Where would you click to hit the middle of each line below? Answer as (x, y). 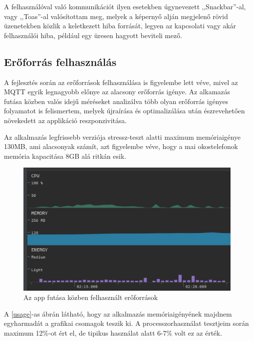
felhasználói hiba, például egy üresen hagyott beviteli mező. (93, 35)
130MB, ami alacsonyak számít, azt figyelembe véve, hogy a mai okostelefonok (121, 146)
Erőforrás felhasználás (60, 61)
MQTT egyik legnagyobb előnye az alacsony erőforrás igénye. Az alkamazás (117, 92)
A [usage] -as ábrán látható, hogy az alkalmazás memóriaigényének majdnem (118, 313)
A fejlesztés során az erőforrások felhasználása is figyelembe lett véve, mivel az (121, 82)
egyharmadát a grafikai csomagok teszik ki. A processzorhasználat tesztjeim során (126, 323)
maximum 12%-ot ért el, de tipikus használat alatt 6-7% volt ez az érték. (113, 333)
